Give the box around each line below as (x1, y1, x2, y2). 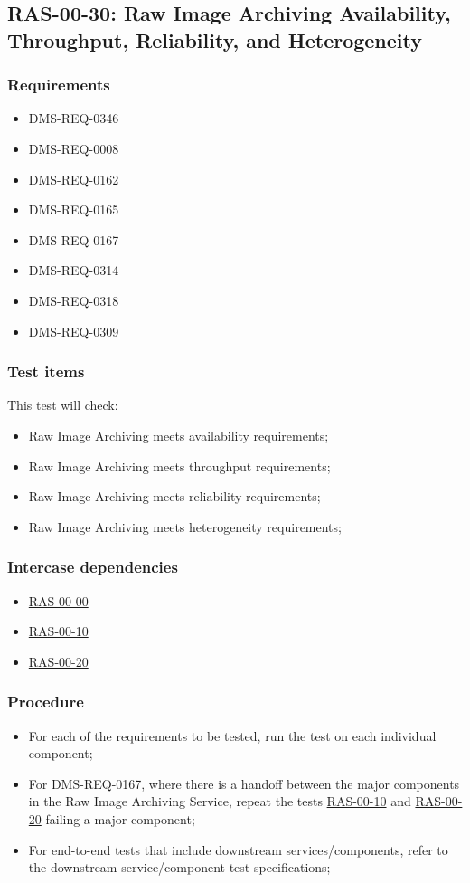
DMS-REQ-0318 (28, 290, 119, 309)
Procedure (7, 690, 84, 713)
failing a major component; (45, 809, 195, 828)
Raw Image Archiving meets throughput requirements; (28, 456, 331, 475)
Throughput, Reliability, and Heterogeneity (7, 25, 423, 53)
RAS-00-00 (28, 591, 89, 610)
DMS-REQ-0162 (28, 169, 119, 188)
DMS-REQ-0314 (28, 261, 119, 280)
